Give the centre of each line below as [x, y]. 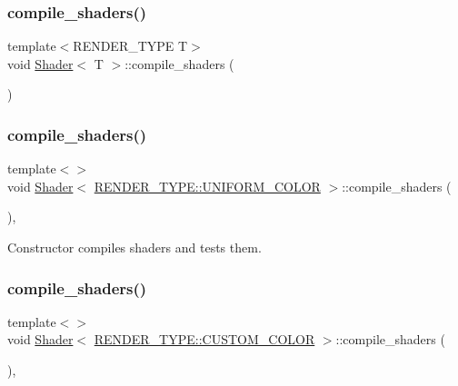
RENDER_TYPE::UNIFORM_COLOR [207, 186]
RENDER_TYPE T [130, 46]
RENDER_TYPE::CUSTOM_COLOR [204, 339]
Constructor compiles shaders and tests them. [134, 247]
